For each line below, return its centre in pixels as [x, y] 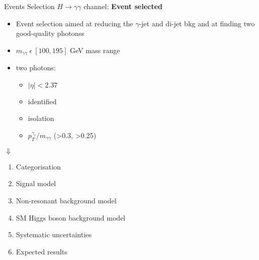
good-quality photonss [50, 33]
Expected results [42, 251]
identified [42, 101]
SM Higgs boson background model [71, 217]
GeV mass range [95, 50]
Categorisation [38, 166]
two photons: [36, 68]
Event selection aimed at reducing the [74, 23]
